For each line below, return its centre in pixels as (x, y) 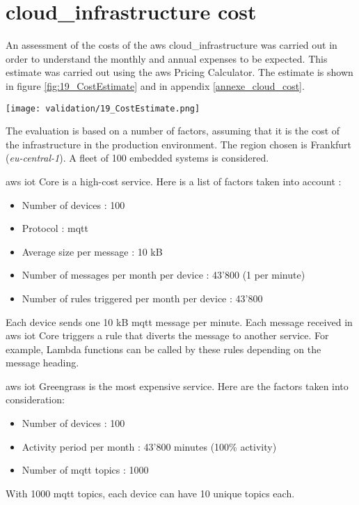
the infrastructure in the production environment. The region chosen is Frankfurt (179, 144)
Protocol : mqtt (55, 228)
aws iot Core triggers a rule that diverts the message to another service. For (167, 335)
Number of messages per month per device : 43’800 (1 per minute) (163, 275)
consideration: (35, 399)
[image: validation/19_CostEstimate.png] (103, 108)
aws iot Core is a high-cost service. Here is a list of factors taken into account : (174, 181)
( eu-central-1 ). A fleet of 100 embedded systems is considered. (137, 158)
